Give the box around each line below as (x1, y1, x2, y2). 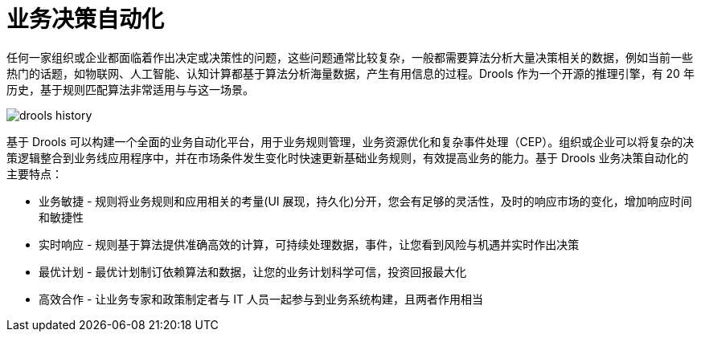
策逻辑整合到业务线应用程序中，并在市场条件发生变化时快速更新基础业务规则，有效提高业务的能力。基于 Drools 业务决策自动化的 (6, 150, 689, 165)
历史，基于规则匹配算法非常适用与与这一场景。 (6, 82, 254, 96)
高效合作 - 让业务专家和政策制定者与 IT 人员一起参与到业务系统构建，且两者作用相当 (39, 291, 483, 306)
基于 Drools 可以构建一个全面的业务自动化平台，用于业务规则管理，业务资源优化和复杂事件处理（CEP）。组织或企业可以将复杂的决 (6, 134, 695, 149)
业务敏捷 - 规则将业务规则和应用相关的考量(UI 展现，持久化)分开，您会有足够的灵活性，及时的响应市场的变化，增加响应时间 (39, 193, 692, 208)
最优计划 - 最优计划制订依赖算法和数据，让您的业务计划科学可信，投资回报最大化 (39, 264, 467, 279)
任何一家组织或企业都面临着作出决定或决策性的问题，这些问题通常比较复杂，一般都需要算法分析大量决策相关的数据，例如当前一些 (6, 50, 693, 64)
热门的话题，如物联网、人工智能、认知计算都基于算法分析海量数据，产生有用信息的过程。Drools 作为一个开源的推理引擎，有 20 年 (6, 66, 695, 80)
